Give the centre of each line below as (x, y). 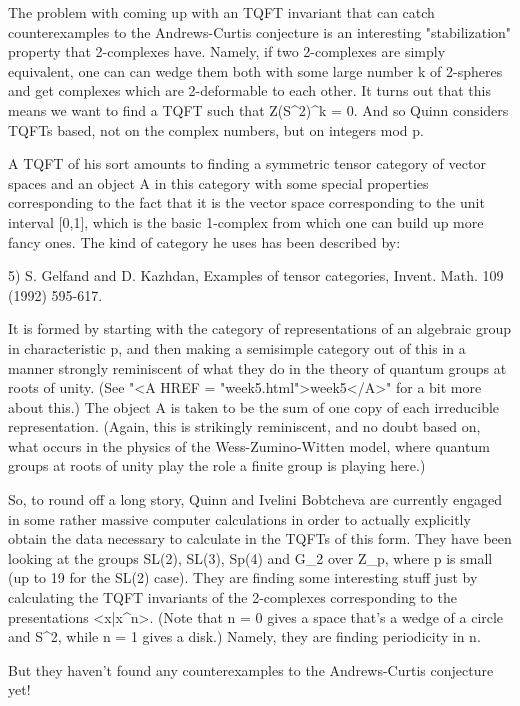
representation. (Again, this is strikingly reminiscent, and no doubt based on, (244, 426)
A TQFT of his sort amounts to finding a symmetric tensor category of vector (247, 163)
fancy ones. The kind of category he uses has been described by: (204, 241)
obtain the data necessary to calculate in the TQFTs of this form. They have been (260, 538)
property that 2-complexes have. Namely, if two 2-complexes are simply (227, 51)
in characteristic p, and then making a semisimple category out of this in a (237, 347)
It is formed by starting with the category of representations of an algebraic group (260, 328)
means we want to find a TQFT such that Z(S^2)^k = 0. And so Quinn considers (258, 109)
